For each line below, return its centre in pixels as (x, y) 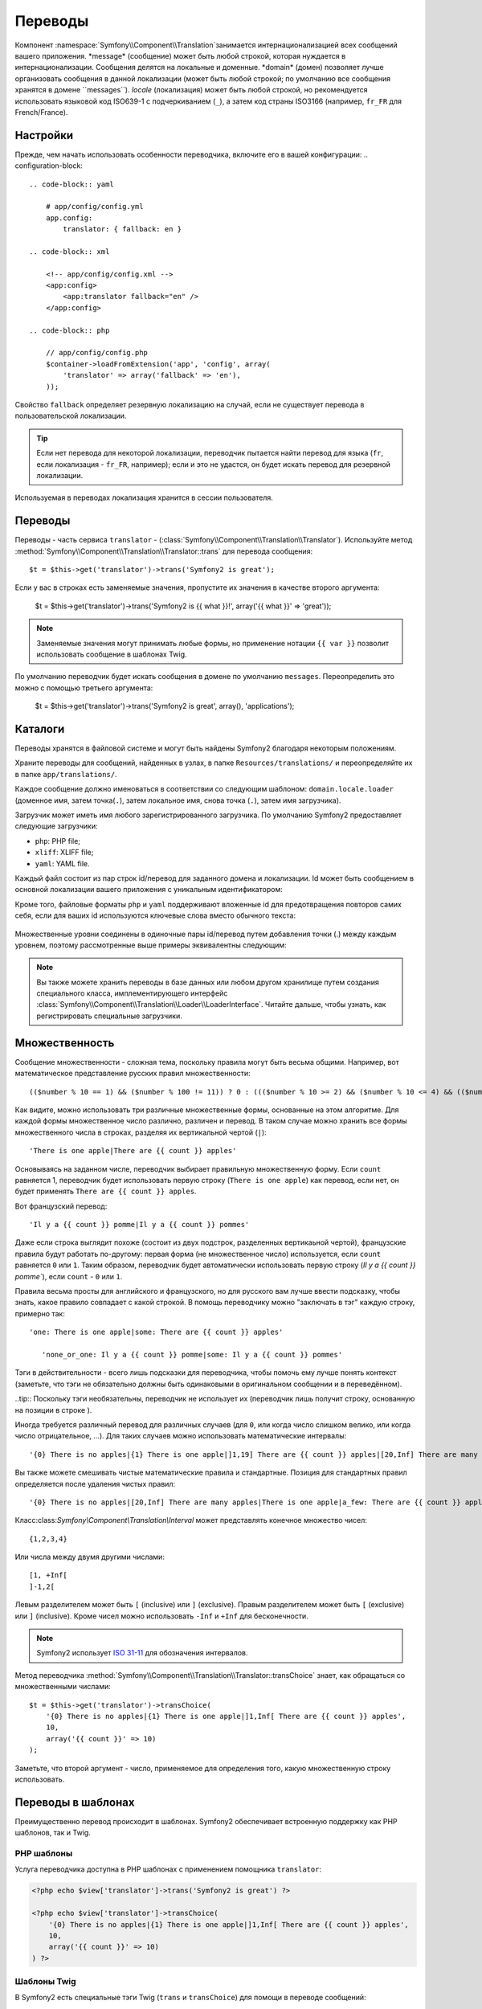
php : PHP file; (57, 841)
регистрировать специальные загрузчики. (109, 1016)
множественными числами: (63, 1687)
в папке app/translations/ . (66, 774)
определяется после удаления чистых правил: (95, 1483)
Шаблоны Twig (45, 1982)
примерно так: (40, 1313)
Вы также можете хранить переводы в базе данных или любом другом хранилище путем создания (208, 982)
